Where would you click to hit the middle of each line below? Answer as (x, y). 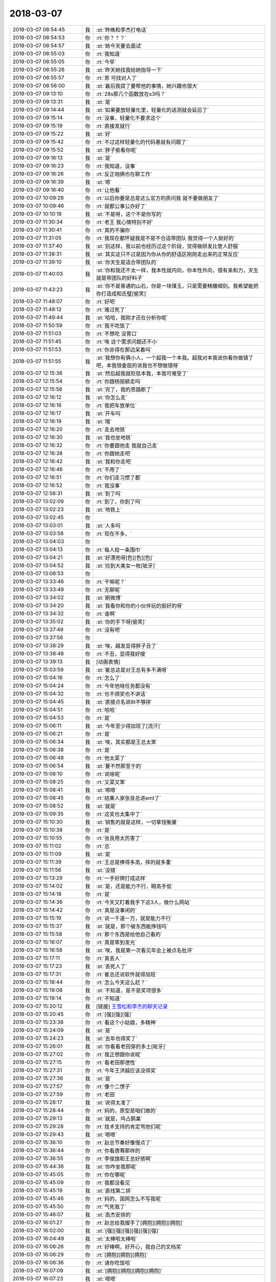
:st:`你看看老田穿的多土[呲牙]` (131, 1046)
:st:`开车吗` (109, 413)
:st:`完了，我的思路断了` (124, 389)
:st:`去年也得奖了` (117, 1038)
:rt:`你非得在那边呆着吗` (124, 350)
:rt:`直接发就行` (114, 126)
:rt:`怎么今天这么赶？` (121, 982)
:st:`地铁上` (109, 509)
